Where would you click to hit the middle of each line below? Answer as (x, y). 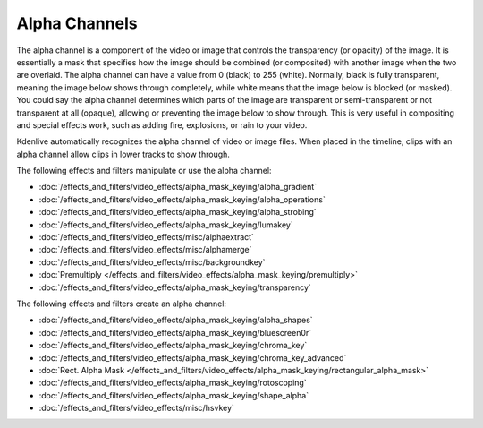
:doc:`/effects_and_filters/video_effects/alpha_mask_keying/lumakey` (166, 225)
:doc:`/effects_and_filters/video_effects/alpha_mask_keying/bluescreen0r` (175, 332)
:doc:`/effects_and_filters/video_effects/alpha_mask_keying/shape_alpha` (174, 395)
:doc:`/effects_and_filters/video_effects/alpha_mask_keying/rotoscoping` (173, 383)
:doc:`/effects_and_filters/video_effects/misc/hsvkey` (136, 408)
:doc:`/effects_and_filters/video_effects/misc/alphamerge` (145, 250)
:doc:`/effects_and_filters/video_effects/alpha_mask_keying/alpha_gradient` (178, 187)
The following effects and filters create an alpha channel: (122, 304)
